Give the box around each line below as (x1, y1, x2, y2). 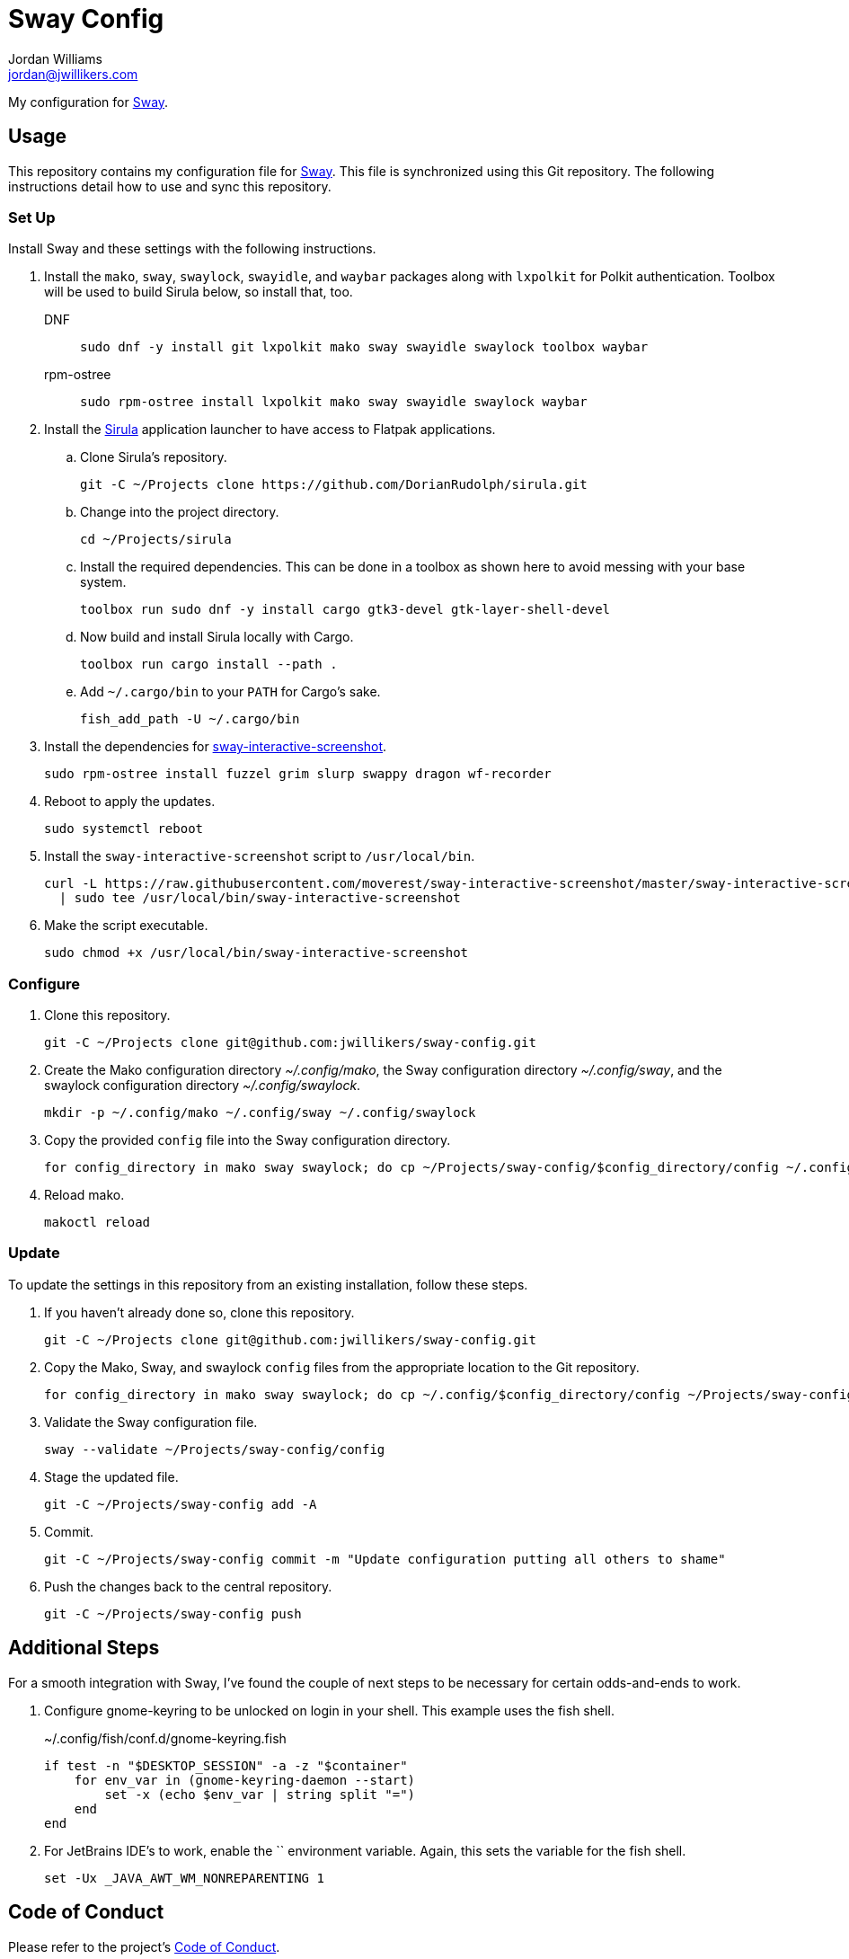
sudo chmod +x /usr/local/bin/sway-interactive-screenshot (44, 945, 469, 961)
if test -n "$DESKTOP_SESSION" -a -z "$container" (44, 1758, 408, 1773)
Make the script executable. (44, 917, 208, 934)
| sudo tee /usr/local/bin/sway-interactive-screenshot (58, 891, 461, 906)
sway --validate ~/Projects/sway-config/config (44, 1441, 385, 1457)
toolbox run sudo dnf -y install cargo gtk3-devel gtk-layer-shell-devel (80, 602, 611, 617)
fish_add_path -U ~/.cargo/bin (80, 712, 300, 727)
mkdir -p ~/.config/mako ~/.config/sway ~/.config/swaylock (44, 1105, 476, 1121)
